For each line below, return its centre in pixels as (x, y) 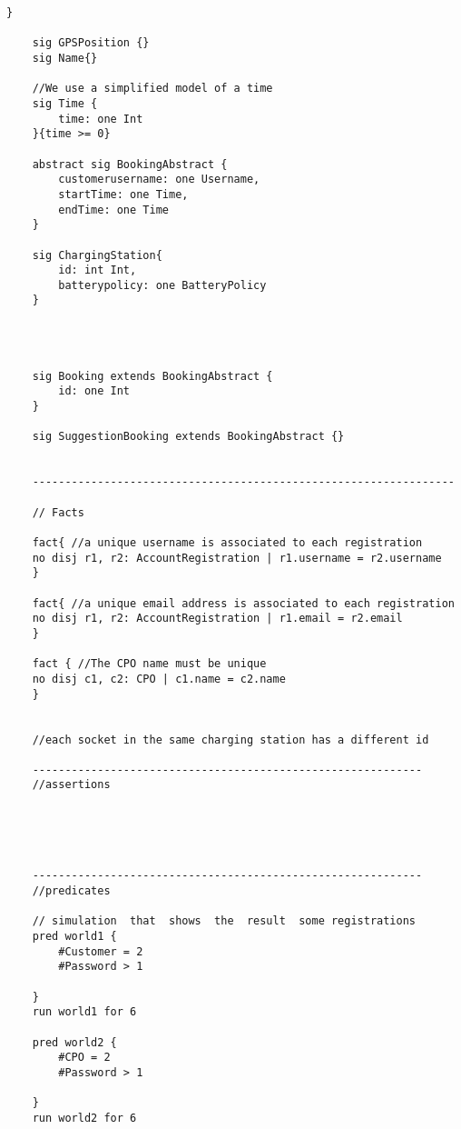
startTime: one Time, (123, 194)
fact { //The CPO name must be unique (149, 664)
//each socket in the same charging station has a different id (230, 739)
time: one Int (101, 119)
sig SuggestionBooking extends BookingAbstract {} (188, 437)
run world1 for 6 (84, 1012)
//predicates (71, 891)
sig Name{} (65, 58)
